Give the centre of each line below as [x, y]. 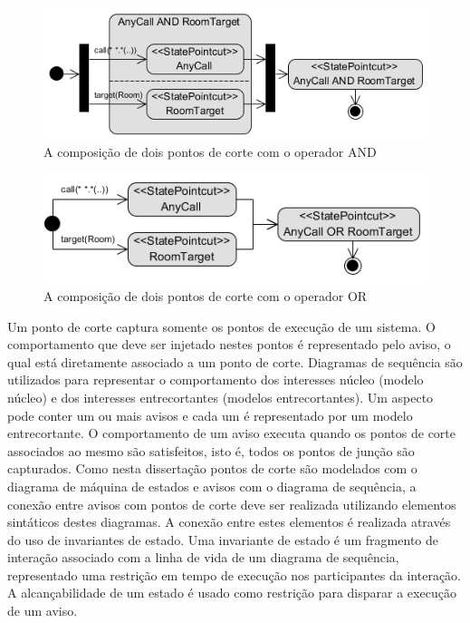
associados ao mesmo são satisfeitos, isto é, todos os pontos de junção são [211, 450]
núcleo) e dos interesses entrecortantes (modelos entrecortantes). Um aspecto [221, 397]
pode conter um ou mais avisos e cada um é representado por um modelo [210, 415]
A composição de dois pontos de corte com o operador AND [210, 152]
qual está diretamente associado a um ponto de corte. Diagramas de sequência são [235, 361]
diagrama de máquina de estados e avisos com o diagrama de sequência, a [212, 486]
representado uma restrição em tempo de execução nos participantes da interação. [234, 574]
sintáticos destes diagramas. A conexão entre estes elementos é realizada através [229, 522]
